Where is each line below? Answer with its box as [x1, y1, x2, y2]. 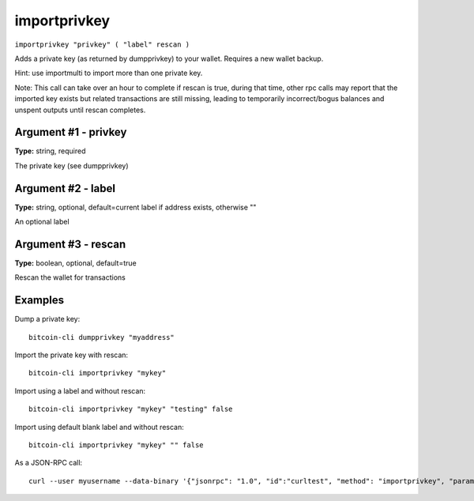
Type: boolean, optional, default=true [14, 258, 137, 268]
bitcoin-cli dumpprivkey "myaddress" [28, 333, 175, 341]
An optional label [14, 217, 70, 227]
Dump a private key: [14, 315, 81, 324]
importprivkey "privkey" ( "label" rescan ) [14, 40, 190, 49]
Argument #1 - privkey [14, 126, 127, 139]
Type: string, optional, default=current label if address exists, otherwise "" [14, 202, 257, 212]
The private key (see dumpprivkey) [14, 160, 130, 170]
